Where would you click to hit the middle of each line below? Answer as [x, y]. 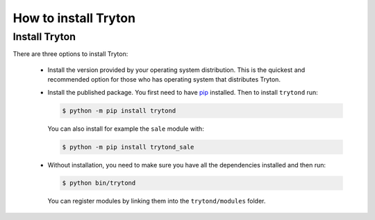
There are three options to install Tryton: [70, 54]
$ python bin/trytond [99, 183]
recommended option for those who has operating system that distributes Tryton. [164, 80]
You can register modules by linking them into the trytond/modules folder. [157, 201]
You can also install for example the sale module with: [126, 129]
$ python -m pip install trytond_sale [128, 147]
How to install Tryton [74, 18]
